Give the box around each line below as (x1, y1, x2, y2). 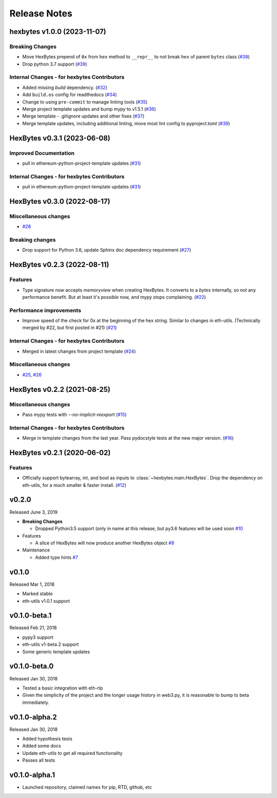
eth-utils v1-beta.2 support (22, 641, 79, 648)
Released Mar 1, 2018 (9, 581, 55, 587)
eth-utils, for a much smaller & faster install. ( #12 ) (22, 482, 127, 488)
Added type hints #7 (35, 554, 78, 560)
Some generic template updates (22, 649, 90, 655)
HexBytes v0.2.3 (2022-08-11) (9, 260, 110, 269)
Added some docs (22, 743, 61, 749)
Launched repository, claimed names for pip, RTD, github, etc (22, 784, 152, 790)
